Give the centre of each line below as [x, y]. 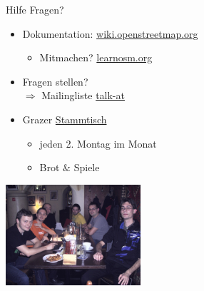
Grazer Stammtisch [65, 119]
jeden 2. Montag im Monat [98, 143]
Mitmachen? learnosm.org [96, 57]
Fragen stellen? [55, 81]
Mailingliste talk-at [83, 95]
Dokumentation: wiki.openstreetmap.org [110, 33]
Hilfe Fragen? [35, 9]
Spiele [87, 167]
